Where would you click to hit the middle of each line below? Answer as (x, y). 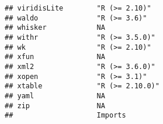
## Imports (65, 116)
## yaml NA (55, 96)
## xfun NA (55, 57)
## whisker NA (55, 28)
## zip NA (55, 106)
